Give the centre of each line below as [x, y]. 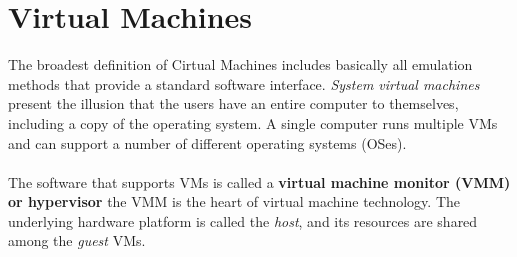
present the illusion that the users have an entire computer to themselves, [233, 103]
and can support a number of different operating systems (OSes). [207, 142]
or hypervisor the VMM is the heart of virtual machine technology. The [234, 201]
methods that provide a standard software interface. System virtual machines [244, 83]
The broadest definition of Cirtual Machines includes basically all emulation [240, 64]
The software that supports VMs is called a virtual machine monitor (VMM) [259, 181]
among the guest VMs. [77, 240]
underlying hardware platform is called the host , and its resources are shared [243, 220]
